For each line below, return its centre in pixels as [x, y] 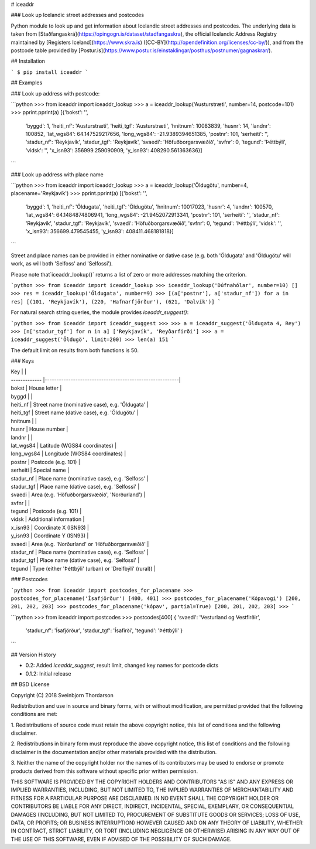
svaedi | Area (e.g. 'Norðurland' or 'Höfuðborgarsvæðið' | [80, 544]
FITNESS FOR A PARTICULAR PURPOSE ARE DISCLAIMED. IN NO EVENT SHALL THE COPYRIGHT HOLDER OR [145, 798]
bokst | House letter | [36, 388]
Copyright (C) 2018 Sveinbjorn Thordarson [62, 695]
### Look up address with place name [57, 174]
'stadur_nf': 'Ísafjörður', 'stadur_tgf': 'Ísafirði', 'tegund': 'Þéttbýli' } [104, 630]
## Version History [33, 654]
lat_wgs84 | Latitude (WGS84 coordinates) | [64, 445]
